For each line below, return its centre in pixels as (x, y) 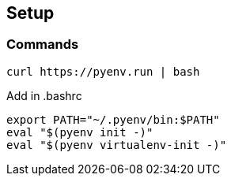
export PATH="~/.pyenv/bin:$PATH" (113, 119)
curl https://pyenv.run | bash (103, 71)
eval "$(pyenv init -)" (80, 132)
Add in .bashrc (44, 95)
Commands (43, 45)
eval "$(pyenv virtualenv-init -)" (117, 145)
